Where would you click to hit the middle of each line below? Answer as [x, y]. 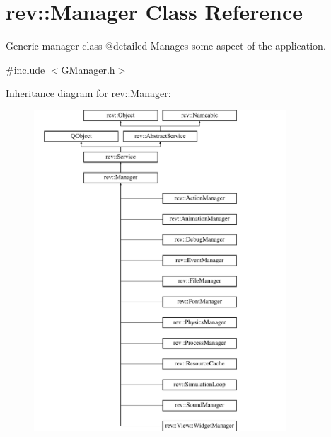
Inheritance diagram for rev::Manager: [88, 93]
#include [25, 69]
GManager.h [88, 69]
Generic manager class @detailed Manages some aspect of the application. [166, 46]
